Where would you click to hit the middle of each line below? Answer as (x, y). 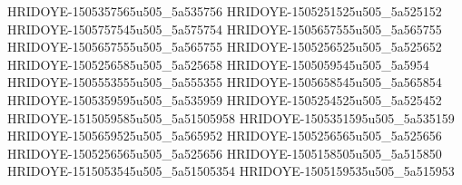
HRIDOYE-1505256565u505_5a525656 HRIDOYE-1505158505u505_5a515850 (225, 153)
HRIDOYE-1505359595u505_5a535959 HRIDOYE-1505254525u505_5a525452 (225, 99)
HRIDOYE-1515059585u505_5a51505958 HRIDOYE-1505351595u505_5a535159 (231, 117)
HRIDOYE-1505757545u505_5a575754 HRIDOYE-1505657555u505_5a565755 (225, 29)
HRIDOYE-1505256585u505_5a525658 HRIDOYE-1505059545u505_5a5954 (218, 64)
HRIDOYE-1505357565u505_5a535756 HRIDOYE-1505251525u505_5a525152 (225, 11)
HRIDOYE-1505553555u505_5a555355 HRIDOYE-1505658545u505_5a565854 (225, 82)
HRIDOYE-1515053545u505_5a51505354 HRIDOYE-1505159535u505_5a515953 (231, 171)
